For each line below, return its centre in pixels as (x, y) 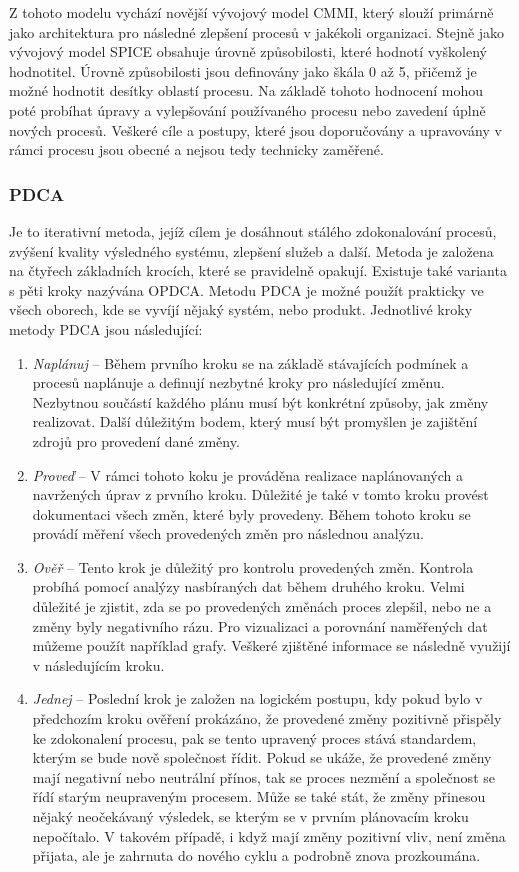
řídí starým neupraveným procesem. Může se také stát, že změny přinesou (259, 796)
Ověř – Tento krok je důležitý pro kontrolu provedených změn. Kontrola (253, 566)
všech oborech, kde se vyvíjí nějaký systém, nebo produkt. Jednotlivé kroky (241, 309)
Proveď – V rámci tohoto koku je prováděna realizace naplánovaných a (247, 474)
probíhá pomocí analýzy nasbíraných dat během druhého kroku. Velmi (248, 586)
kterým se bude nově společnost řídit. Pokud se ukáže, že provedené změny (262, 757)
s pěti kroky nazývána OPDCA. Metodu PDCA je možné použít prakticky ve (246, 289)
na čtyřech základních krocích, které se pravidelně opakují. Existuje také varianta (258, 270)
